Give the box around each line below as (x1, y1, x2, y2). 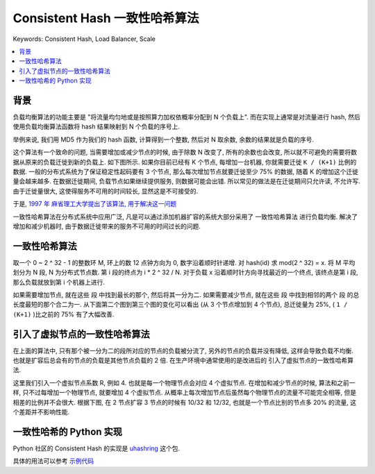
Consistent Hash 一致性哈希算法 (12, 10, 199, 26)
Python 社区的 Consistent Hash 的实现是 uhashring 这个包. (12, 444, 181, 452)
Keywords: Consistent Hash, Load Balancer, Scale (12, 35, 156, 43)
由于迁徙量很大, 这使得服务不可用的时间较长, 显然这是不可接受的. (12, 187, 198, 195)
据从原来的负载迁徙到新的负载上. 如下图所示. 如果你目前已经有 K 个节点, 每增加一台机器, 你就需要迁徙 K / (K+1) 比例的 (12, 158, 357, 166)
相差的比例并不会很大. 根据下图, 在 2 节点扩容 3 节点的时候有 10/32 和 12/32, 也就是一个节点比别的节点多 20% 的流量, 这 (12, 398, 357, 406)
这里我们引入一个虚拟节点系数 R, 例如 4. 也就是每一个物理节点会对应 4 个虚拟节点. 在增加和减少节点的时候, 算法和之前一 (12, 378, 356, 387)
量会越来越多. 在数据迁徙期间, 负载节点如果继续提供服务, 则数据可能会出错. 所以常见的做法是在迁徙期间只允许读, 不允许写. (12, 177, 360, 185)
